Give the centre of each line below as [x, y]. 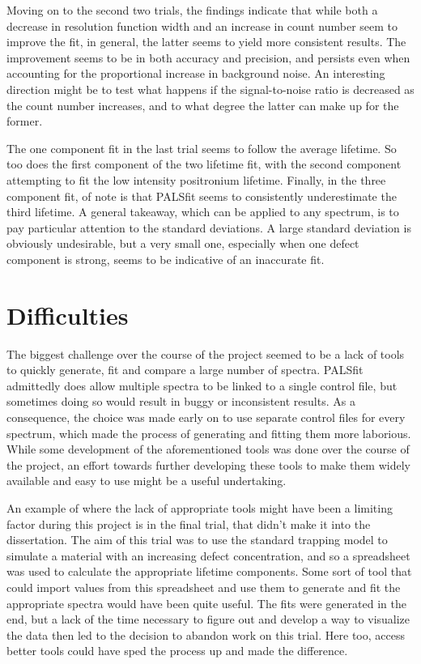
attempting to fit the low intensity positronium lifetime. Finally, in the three [196, 179]
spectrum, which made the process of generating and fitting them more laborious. [209, 433]
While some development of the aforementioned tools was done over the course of [208, 449]
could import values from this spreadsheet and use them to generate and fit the [204, 587]
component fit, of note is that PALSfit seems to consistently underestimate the [202, 196]
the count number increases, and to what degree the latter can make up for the [203, 105]
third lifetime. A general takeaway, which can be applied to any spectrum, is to [203, 212]
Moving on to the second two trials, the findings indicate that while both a [192, 10]
